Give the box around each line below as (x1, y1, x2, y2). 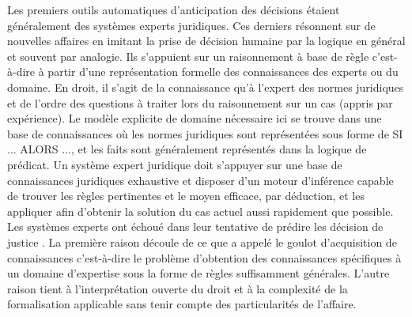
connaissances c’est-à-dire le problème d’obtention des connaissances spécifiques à (7, 249, 402, 266)
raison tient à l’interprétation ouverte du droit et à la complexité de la (7, 280, 348, 296)
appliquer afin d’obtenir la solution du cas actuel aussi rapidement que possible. (7, 202, 394, 219)
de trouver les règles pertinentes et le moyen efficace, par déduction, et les (7, 187, 365, 204)
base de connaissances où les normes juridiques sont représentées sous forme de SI (7, 125, 403, 142)
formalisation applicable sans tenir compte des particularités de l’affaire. (7, 296, 357, 312)
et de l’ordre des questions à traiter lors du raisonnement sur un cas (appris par (7, 94, 393, 111)
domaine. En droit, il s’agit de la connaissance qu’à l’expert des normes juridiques (7, 78, 404, 95)
